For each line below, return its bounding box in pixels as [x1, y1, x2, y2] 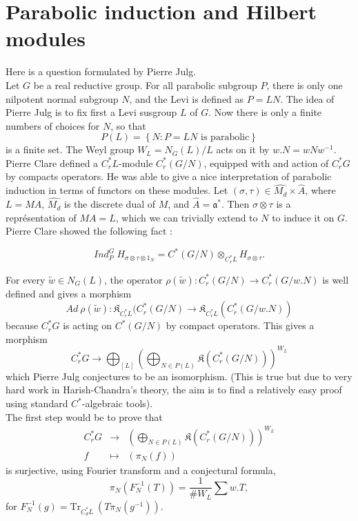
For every [6, 272, 46, 286]
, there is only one [266, 77, 343, 92]
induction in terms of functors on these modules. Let [6, 183, 228, 197]
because [6, 318, 39, 333]
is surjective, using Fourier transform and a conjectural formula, [6, 462, 276, 477]
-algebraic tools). [81, 396, 153, 410]
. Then [221, 197, 250, 211]
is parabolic [201, 132, 250, 143]
